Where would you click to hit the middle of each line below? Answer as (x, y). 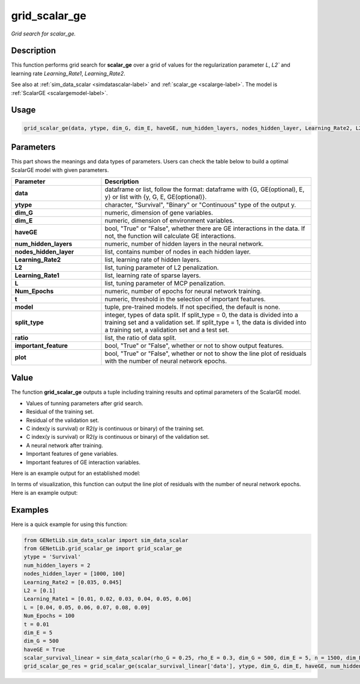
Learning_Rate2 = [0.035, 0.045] (73, 582)
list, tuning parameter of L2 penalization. (162, 267)
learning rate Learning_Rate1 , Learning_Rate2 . (68, 73)
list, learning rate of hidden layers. (153, 260)
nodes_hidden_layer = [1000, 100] (74, 574)
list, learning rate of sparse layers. (153, 275)
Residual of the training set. (60, 412)
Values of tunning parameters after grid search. (85, 403)
